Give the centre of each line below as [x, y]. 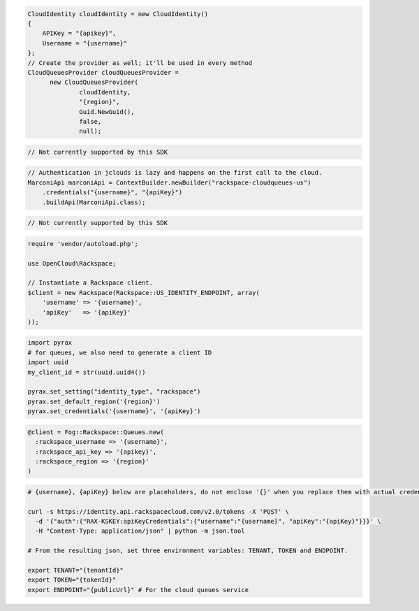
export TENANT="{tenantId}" [75, 570]
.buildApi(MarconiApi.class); [94, 202]
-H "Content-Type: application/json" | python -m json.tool [140, 531]
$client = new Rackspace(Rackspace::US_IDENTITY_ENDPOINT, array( [144, 293]
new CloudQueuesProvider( [94, 82]
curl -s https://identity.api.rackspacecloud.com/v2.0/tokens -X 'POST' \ [159, 511]
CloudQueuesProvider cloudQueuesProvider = [103, 72]
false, [90, 121]
